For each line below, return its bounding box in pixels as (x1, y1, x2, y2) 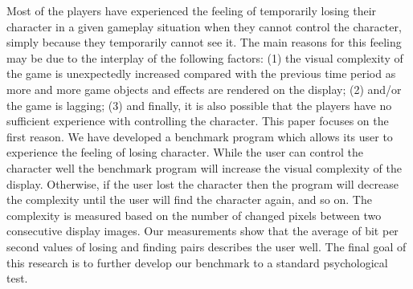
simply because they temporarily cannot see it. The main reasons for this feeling (6, 34, 402, 51)
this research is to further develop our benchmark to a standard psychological (6, 254, 388, 271)
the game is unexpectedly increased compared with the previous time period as (6, 65, 396, 82)
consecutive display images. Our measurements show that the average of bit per (6, 222, 399, 239)
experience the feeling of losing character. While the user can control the (6, 144, 364, 161)
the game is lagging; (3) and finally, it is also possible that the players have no (6, 96, 392, 113)
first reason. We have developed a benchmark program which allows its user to (6, 128, 393, 144)
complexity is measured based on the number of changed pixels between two (6, 206, 382, 223)
